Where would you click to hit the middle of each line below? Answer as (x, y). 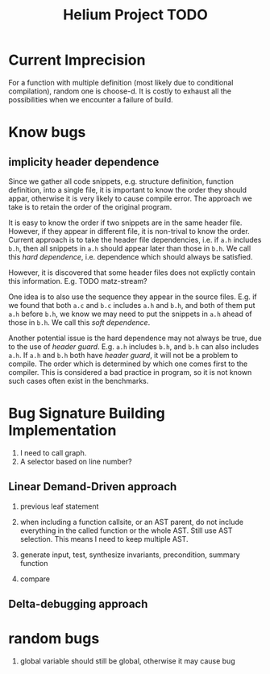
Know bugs (47, 133)
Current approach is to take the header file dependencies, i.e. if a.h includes (135, 239)
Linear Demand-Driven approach (93, 487)
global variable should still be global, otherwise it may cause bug (127, 661)
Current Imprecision (77, 60)
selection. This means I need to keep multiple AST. (104, 539)
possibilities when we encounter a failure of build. (91, 99)
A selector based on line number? (76, 461)
